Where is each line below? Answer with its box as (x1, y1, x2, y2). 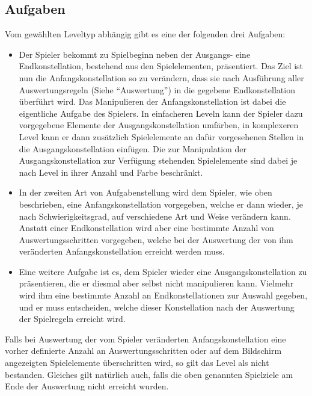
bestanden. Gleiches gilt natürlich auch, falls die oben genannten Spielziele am (5, 368, 293, 380)
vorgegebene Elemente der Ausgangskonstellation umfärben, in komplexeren (19, 119, 299, 131)
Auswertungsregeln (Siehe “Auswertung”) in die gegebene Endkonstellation (19, 83, 295, 96)
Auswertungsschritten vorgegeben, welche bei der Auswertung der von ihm (19, 233, 293, 246)
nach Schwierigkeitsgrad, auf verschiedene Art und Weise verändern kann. (19, 209, 291, 222)
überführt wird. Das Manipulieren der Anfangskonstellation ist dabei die (19, 95, 286, 108)
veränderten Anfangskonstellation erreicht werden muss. (19, 245, 225, 258)
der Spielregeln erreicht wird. (19, 312, 126, 325)
